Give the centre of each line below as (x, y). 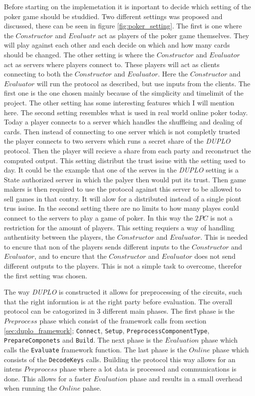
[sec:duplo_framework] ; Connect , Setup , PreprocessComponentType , (107, 330)
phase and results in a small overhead (186, 378)
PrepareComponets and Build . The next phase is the (83, 340)
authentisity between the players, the (60, 237)
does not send (215, 256)
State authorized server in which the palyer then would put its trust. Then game (125, 179)
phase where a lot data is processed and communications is (148, 369)
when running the (31, 388)
